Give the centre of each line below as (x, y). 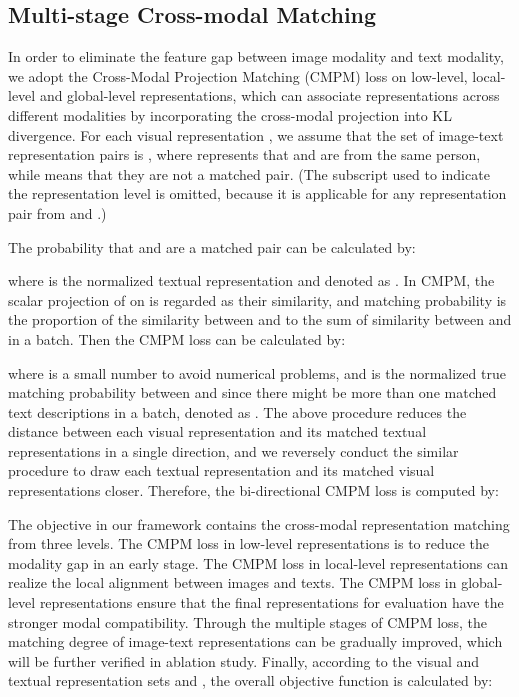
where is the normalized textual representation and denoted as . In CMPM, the (251, 280)
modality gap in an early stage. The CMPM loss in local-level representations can (258, 562)
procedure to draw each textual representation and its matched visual (221, 470)
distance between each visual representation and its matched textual (217, 431)
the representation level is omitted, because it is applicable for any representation (257, 193)
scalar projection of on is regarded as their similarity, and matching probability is (257, 299)
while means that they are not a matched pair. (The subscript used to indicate (249, 173)
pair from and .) (57, 212)
